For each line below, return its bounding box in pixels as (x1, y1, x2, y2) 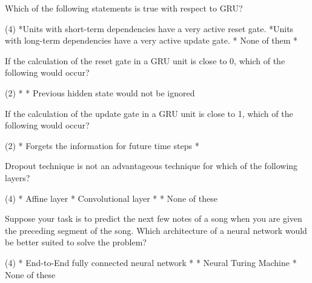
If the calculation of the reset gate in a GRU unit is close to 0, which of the (5, 54, 285, 67)
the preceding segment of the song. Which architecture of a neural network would (5, 224, 307, 236)
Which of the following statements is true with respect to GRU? (5, 2, 243, 14)
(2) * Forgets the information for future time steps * (5, 139, 199, 151)
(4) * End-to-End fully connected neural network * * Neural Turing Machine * (5, 256, 297, 268)
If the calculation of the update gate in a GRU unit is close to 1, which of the (5, 107, 293, 119)
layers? (5, 171, 30, 184)
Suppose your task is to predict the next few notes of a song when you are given (5, 212, 302, 225)
